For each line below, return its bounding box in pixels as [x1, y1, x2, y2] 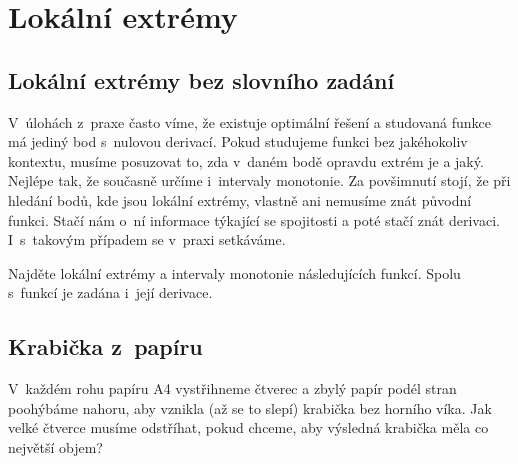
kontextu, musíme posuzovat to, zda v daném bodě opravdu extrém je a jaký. [8, 150, 484, 171]
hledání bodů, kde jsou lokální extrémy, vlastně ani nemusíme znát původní [8, 189, 472, 210]
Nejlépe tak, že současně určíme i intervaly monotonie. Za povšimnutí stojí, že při [8, 170, 511, 191]
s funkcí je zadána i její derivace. [8, 282, 213, 303]
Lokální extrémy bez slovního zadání [8, 64, 395, 95]
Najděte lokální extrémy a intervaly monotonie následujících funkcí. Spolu [8, 262, 461, 283]
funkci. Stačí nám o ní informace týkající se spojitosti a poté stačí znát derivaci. [8, 209, 500, 230]
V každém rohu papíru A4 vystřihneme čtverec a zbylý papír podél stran [8, 378, 457, 399]
